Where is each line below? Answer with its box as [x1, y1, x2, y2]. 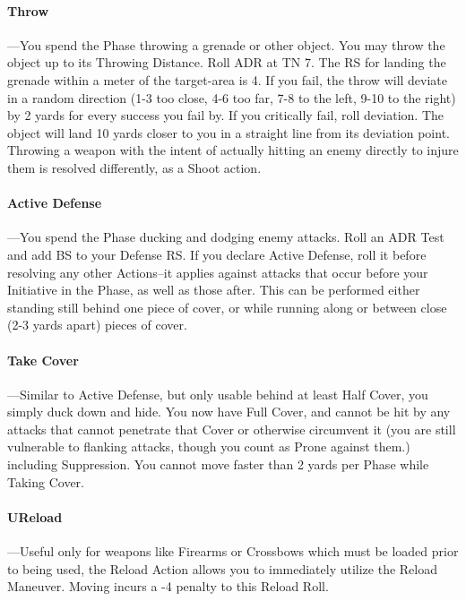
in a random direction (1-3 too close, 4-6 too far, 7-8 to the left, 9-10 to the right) [7, 88, 456, 107]
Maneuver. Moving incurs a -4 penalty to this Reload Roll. [7, 577, 329, 596]
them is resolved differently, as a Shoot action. [7, 158, 262, 176]
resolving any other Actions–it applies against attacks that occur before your [7, 262, 428, 281]
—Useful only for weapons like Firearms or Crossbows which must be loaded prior [7, 542, 459, 561]
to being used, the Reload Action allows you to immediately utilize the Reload [7, 559, 438, 578]
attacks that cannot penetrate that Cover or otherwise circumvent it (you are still [7, 419, 456, 438]
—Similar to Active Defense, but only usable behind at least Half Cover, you [7, 384, 428, 403]
